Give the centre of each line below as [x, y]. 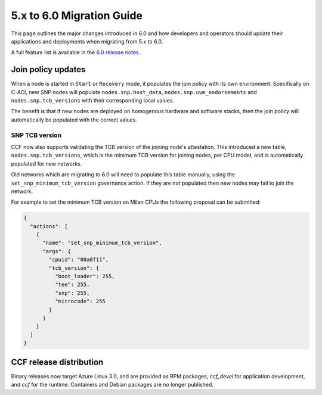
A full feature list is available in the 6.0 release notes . [76, 52]
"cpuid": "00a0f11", [79, 260]
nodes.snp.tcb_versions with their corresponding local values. [93, 101]
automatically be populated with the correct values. [74, 120]
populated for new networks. [47, 163]
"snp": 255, [72, 293]
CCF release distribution [57, 362]
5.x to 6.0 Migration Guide [77, 15]
